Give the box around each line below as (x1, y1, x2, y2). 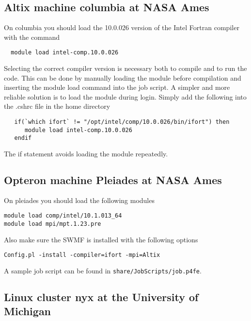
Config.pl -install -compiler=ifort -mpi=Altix (4, 252, 160, 259)
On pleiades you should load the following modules (4, 195, 155, 205)
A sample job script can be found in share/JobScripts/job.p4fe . (4, 265, 202, 275)
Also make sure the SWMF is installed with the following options (4, 234, 198, 244)
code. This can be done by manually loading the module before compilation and (4, 72, 241, 83)
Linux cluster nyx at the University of (4, 289, 199, 304)
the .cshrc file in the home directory (4, 101, 110, 111)
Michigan (4, 304, 51, 319)
